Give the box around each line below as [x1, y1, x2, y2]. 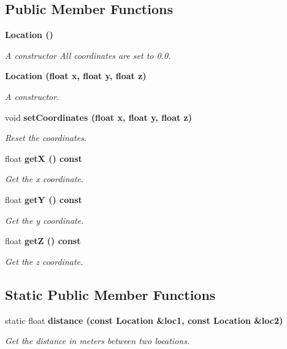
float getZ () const [5, 234, 81, 247]
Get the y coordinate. [5, 213, 84, 226]
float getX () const [5, 151, 82, 164]
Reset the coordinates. [5, 131, 87, 144]
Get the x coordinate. [5, 172, 84, 185]
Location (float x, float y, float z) [5, 69, 147, 82]
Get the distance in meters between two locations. [5, 334, 190, 347]
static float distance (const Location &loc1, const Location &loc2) [5, 313, 283, 326]
